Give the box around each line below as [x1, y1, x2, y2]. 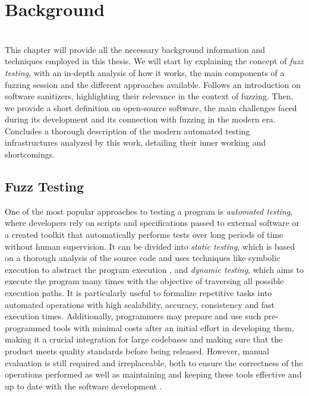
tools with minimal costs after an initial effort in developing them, [53, 321, 294, 334]
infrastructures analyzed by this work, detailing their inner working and [5, 136, 266, 149]
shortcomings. [5, 148, 55, 161]
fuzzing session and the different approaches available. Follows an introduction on [5, 78, 301, 90]
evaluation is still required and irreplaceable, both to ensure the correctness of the [5, 356, 303, 369]
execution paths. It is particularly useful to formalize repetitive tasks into [5, 287, 272, 299]
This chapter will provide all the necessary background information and [5, 43, 265, 55]
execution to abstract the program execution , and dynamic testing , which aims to [5, 263, 304, 275]
